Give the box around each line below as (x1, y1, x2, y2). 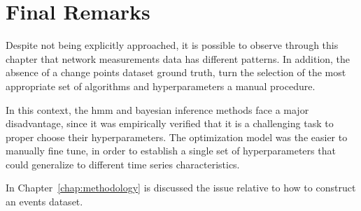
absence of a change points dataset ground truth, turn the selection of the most (6, 65, 346, 80)
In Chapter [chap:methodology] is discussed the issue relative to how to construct (6, 180, 356, 195)
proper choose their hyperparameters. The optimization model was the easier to (6, 129, 348, 144)
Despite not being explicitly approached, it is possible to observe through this (6, 38, 339, 52)
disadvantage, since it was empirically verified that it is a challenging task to (6, 116, 334, 131)
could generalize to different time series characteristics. (6, 157, 240, 171)
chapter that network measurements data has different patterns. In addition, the (6, 51, 351, 66)
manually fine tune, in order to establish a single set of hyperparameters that (6, 143, 336, 158)
